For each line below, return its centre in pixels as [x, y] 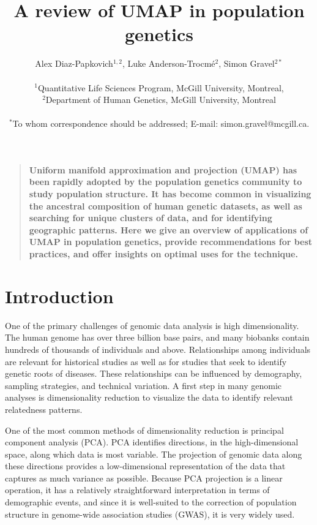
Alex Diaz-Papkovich [74, 63]
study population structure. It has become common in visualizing [170, 194]
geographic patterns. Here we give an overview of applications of [169, 229]
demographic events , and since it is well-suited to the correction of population [151, 502]
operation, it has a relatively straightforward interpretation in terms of [137, 490]
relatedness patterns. [44, 409]
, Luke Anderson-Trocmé [169, 63]
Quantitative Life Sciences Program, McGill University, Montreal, [161, 87]
